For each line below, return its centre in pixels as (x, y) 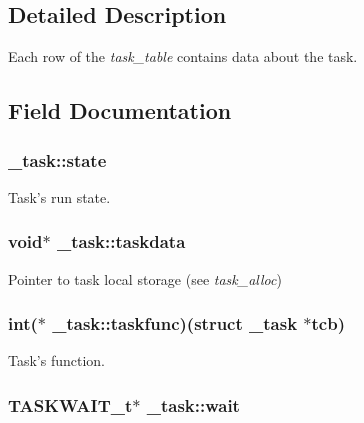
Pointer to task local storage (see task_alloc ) (145, 278)
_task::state (57, 159)
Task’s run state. (59, 196)
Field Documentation (120, 110)
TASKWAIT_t (70, 404)
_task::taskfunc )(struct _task (175, 323)
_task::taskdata (121, 241)
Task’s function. (57, 360)
